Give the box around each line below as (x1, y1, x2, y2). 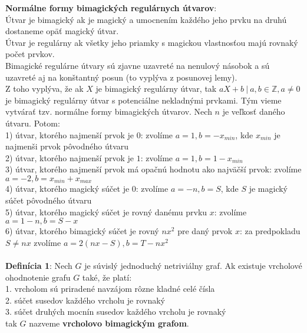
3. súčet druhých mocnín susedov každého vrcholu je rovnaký (5, 305, 226, 318)
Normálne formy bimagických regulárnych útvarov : (5, 2, 217, 14)
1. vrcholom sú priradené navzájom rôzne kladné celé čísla (5, 282, 215, 295)
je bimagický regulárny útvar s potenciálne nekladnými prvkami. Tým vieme (5, 94, 282, 106)
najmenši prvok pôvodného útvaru (5, 140, 129, 152)
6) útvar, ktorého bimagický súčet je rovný (5, 225, 159, 237)
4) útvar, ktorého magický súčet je (5, 182, 130, 195)
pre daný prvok (177, 225, 233, 237)
